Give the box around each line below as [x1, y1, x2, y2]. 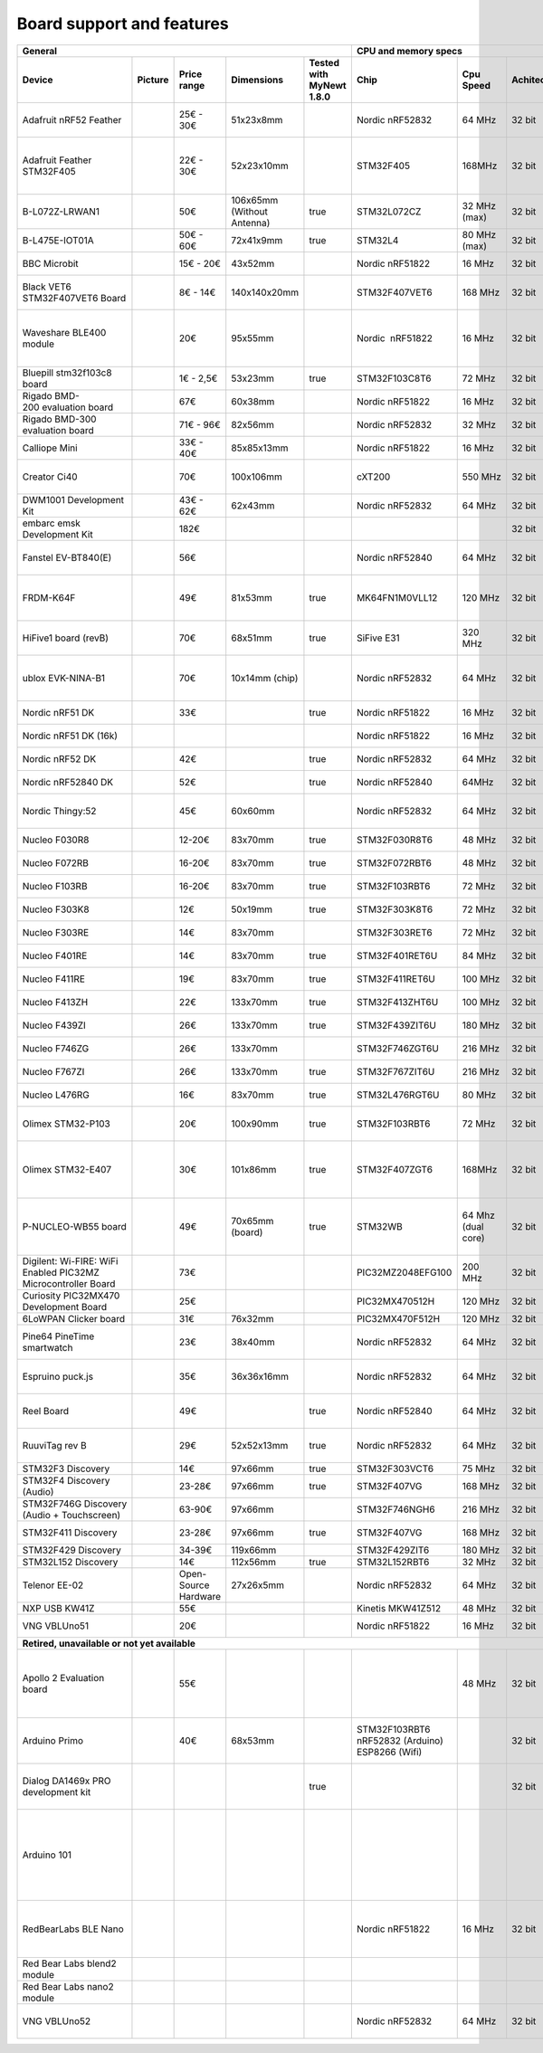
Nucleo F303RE [22, 926, 90, 938]
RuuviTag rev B [22, 1439, 88, 1451]
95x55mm [231, 331, 274, 344]
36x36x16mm [231, 1370, 290, 1383]
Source [178, 1579, 210, 1592]
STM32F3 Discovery [22, 1462, 110, 1475]
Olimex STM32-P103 [22, 1117, 110, 1130]
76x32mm [231, 1312, 274, 1325]
